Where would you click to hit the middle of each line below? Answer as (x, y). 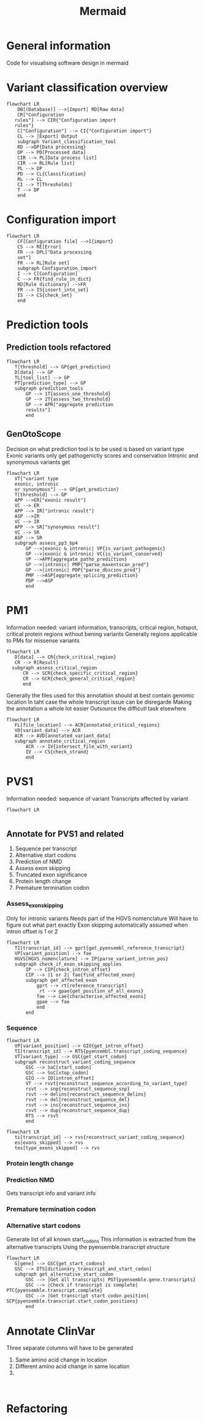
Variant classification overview (87, 88)
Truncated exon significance (51, 875)
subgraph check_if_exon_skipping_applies (68, 964)
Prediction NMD (31, 1180)
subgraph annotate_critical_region (60, 741)
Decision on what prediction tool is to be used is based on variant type (95, 449)
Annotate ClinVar (51, 1331)
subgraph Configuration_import (57, 268)
